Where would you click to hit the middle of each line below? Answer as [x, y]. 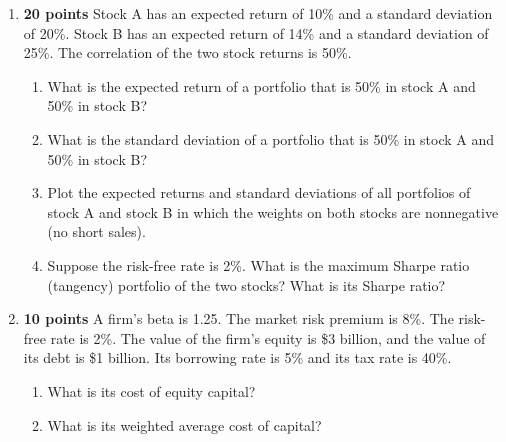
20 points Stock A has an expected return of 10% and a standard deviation [258, 13]
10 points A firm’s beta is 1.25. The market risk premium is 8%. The [238, 318]
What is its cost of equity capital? [151, 390]
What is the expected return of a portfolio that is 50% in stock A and [261, 85]
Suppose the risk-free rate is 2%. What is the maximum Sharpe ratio [258, 264]
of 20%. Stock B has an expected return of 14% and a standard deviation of [256, 32]
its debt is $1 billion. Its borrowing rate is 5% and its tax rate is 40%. [237, 357]
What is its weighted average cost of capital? [184, 424]
